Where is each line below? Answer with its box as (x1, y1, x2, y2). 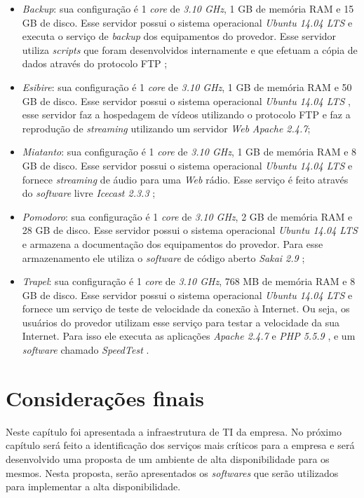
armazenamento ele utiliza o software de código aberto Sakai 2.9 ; (22, 250, 305, 265)
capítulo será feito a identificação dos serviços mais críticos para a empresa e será (6, 438, 355, 452)
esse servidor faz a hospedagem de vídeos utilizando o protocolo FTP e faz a (22, 107, 351, 122)
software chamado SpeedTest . (22, 343, 149, 357)
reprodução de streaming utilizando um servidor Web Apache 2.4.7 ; (22, 120, 311, 135)
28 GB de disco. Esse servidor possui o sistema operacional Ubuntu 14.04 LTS (22, 223, 358, 237)
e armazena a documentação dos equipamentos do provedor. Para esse (22, 236, 323, 251)
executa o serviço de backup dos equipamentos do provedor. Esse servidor (22, 29, 337, 43)
